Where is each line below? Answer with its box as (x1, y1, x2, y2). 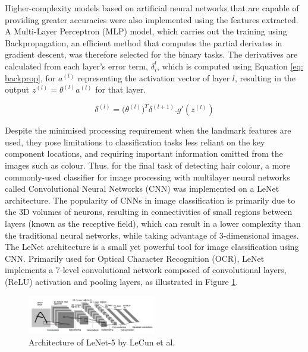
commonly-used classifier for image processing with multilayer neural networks (5, 170, 290, 183)
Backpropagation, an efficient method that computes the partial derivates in (5, 36, 282, 49)
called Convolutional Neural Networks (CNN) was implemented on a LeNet (5, 182, 279, 195)
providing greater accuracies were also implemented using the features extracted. (5, 13, 298, 26)
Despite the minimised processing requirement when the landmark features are (5, 124, 291, 137)
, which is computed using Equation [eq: (157, 59, 303, 72)
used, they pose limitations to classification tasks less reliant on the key (5, 135, 265, 148)
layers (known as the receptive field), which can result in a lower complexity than (5, 217, 301, 229)
